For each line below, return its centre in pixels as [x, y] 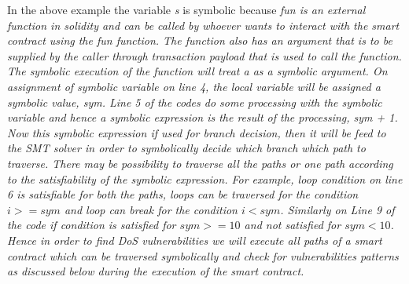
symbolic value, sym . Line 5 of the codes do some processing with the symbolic [195, 102]
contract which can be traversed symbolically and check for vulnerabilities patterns [203, 255]
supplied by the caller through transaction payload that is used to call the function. [204, 55]
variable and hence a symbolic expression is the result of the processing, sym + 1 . [203, 117]
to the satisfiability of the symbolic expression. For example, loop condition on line [205, 178]
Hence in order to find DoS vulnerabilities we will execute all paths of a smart [195, 240]
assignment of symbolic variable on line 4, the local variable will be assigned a [194, 86]
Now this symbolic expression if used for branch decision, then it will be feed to [197, 132]
